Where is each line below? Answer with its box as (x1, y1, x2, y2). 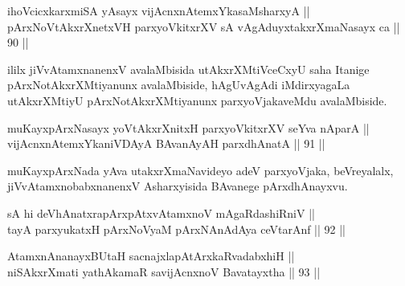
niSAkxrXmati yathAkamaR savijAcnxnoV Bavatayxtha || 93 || (7, 263, 321, 280)
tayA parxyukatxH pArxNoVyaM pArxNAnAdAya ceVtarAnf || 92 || (7, 220, 346, 237)
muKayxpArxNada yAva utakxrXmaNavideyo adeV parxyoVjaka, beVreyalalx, (7, 161, 394, 178)
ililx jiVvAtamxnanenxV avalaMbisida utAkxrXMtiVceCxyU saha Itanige (7, 60, 370, 77)
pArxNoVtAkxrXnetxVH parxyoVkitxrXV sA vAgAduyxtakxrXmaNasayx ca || (7, 18, 400, 35)
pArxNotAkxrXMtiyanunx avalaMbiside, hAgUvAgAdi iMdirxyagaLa (7, 76, 350, 93)
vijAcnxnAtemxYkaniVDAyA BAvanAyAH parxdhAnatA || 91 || (7, 135, 325, 152)
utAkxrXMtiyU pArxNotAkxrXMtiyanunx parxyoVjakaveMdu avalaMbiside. (7, 92, 387, 108)
